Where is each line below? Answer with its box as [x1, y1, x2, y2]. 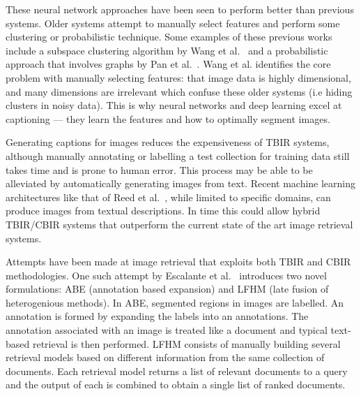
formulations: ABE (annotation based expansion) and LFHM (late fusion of [6, 281, 329, 296]
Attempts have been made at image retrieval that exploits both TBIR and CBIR [6, 254, 351, 269]
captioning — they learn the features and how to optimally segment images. [6, 111, 330, 126]
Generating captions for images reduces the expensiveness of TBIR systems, [6, 135, 330, 149]
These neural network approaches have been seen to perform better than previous [6, 2, 354, 16]
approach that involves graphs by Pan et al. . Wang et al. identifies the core [6, 57, 331, 71]
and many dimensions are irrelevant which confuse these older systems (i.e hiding [6, 84, 353, 98]
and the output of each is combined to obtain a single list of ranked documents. [6, 377, 346, 392]
